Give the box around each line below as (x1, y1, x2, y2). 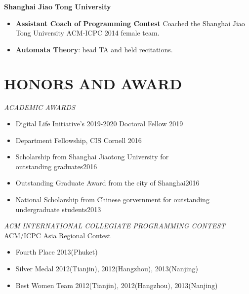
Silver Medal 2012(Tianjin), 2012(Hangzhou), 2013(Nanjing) (15, 263, 198, 274)
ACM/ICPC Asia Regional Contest (4, 230, 111, 240)
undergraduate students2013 (15, 204, 101, 214)
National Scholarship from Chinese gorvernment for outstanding (15, 194, 209, 205)
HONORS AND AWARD (4, 73, 182, 93)
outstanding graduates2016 (15, 161, 97, 171)
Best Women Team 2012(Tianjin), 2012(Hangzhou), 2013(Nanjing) (15, 280, 218, 290)
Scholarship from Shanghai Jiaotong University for (15, 151, 169, 162)
